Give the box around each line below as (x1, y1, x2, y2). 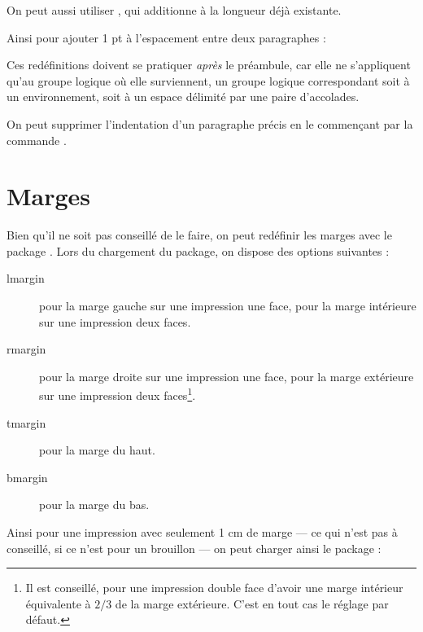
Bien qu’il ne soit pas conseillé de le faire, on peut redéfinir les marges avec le (7, 226, 392, 244)
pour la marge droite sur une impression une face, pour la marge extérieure (39, 367, 414, 384)
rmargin (7, 340, 46, 358)
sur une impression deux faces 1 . (39, 384, 196, 404)
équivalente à (25, 595, 91, 612)
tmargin (7, 414, 46, 431)
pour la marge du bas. (39, 496, 150, 513)
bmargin (7, 468, 48, 485)
